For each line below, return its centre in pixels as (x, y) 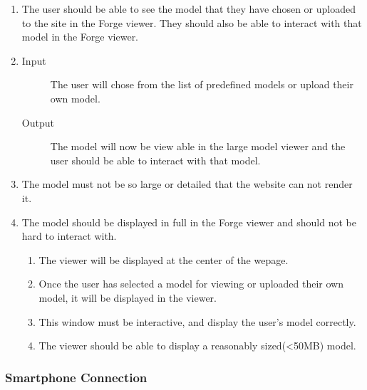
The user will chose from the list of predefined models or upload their (202, 84)
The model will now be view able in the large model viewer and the (198, 146)
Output (38, 122)
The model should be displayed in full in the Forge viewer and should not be (189, 222)
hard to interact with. (69, 236)
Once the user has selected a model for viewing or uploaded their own (191, 284)
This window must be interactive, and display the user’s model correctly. (197, 321)
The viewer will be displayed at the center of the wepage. (164, 259)
